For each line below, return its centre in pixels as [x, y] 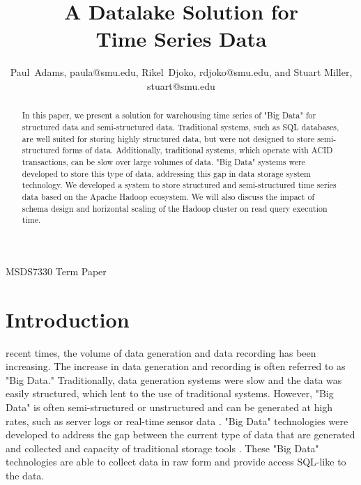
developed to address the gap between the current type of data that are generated [180, 434]
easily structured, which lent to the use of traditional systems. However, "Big [170, 393]
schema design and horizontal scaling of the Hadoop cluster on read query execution [175, 208]
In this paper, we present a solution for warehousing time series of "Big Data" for [169, 115]
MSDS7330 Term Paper [56, 271]
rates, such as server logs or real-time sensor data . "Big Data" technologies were [177, 421]
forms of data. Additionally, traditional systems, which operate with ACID [198, 150]
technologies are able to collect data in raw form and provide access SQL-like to [176, 462]
